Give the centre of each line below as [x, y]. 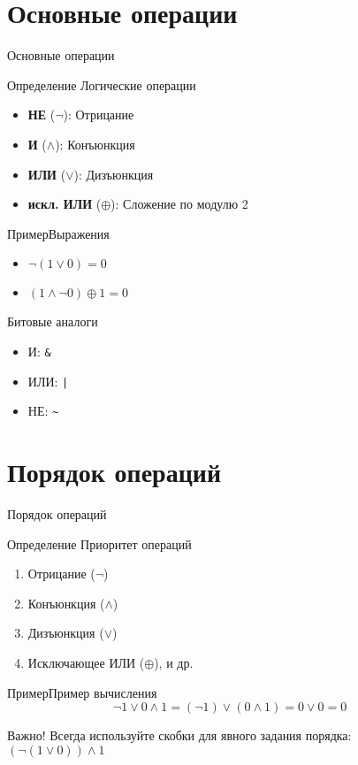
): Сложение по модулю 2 [179, 204]
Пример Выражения [58, 233]
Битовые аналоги [53, 321]
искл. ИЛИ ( [65, 204]
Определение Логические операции [102, 84]
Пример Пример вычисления [82, 692]
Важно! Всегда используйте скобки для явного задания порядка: [179, 735]
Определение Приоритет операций [99, 543]
